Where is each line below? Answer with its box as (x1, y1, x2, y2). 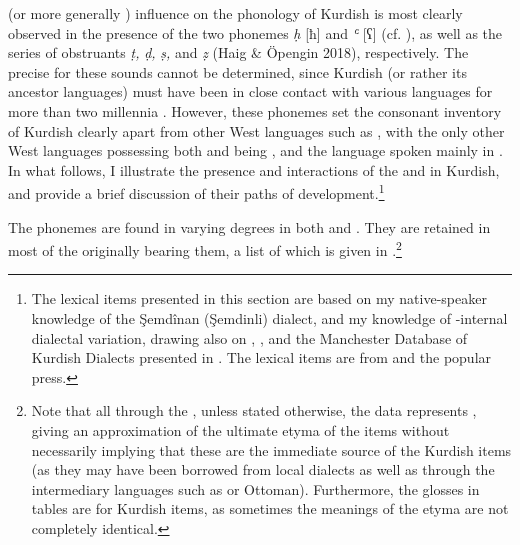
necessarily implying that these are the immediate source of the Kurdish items (31, 439, 512, 460)
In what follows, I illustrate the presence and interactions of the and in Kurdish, (8, 159, 500, 180)
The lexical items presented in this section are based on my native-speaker (31, 288, 487, 309)
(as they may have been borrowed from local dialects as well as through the (31, 459, 495, 480)
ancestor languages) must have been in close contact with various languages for (8, 81, 493, 102)
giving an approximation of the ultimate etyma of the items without (31, 420, 450, 440)
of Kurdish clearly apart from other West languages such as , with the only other (8, 120, 505, 141)
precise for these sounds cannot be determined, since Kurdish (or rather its (8, 61, 467, 82)
